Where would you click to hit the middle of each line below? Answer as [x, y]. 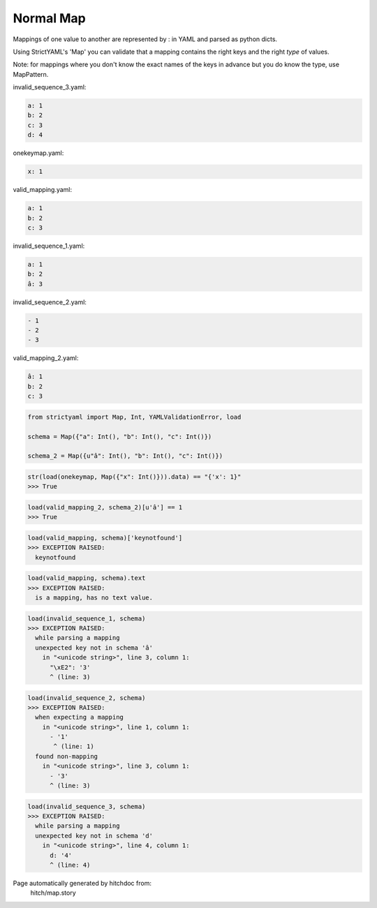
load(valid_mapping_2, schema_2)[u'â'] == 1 [105, 507]
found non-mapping [66, 756]
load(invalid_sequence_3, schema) [87, 806]
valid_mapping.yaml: [43, 190]
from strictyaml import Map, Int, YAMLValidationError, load [134, 417]
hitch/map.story [53, 893]
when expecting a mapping [79, 717]
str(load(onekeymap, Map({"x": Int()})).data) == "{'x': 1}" [134, 477]
